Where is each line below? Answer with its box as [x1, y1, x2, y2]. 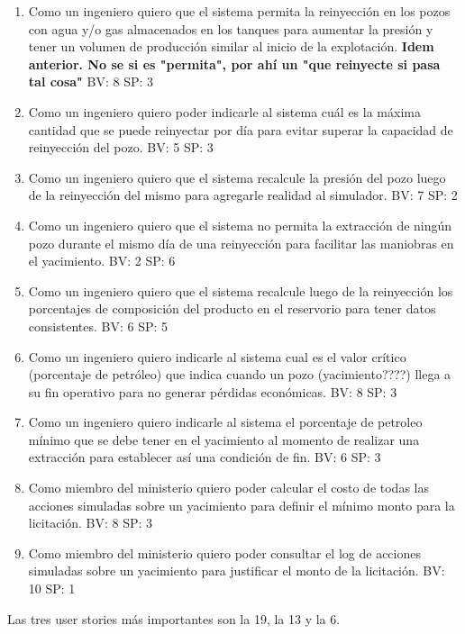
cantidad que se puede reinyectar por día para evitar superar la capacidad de [28, 120, 453, 139]
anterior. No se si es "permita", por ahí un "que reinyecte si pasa [28, 54, 441, 73]
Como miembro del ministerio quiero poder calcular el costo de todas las [28, 478, 429, 497]
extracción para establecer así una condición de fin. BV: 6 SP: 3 [28, 448, 381, 466]
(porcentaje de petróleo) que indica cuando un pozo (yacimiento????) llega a [28, 365, 451, 384]
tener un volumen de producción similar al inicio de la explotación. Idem [28, 37, 434, 56]
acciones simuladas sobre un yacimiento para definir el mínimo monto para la [28, 495, 455, 514]
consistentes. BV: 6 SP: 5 [28, 316, 169, 335]
